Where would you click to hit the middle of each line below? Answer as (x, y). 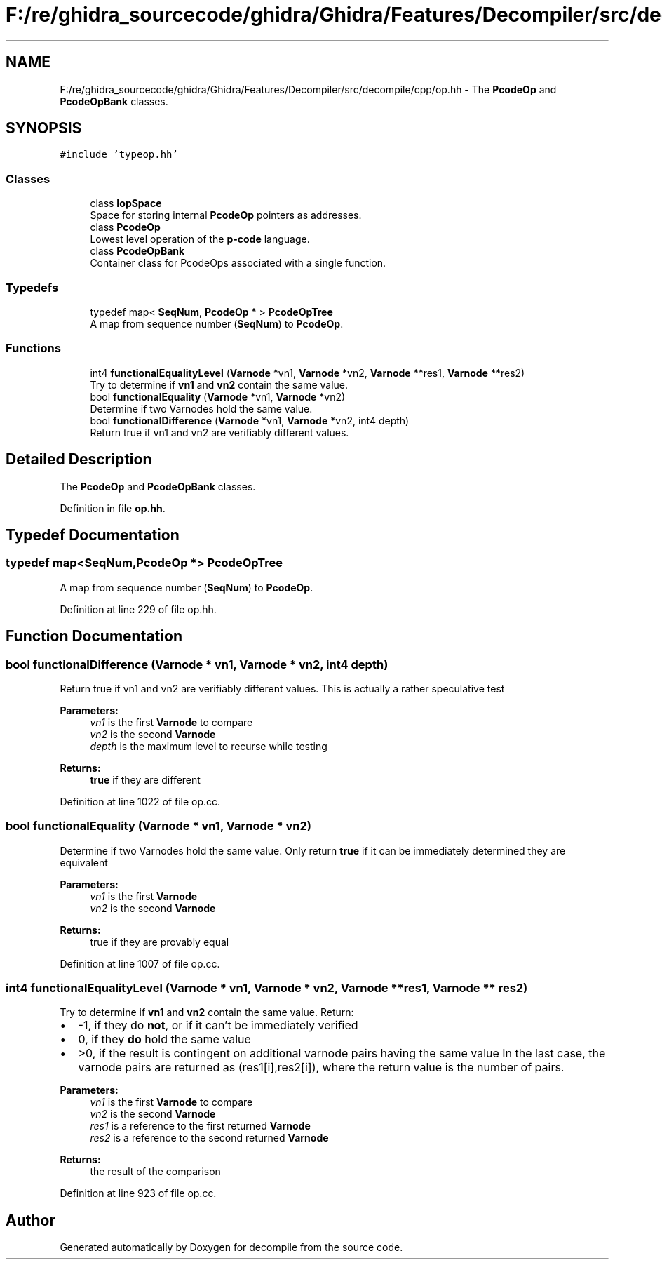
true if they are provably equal (160, 942)
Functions (33, 348)
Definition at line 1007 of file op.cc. (140, 963)
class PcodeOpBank (137, 251)
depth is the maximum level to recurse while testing (209, 746)
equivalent (84, 862)
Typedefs (32, 287)
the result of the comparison (155, 1172)
